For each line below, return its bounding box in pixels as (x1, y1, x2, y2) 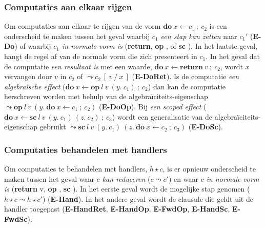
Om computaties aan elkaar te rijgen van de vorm (4, 21, 161, 31)
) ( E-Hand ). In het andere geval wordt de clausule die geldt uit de (42, 193, 253, 204)
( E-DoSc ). (188, 121, 223, 132)
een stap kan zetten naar (160, 30, 237, 41)
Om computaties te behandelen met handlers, (4, 163, 148, 174)
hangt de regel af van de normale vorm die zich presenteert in (4, 51, 197, 61)
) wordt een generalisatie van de (112, 111, 213, 122)
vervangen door (4, 71, 52, 82)
